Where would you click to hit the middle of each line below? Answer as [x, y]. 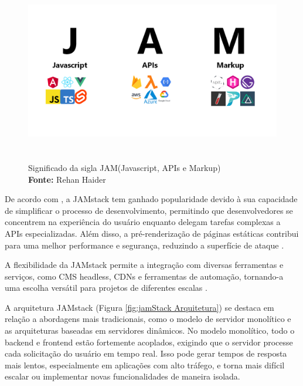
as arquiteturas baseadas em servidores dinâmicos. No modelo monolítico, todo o [150, 330]
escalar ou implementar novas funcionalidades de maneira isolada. [122, 376]
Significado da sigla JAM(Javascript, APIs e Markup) [125, 167]
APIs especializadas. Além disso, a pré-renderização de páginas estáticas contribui [152, 233]
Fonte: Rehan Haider [67, 179]
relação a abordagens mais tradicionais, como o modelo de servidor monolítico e [148, 319]
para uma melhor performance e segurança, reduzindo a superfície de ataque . [144, 245]
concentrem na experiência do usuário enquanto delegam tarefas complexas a [143, 222]
